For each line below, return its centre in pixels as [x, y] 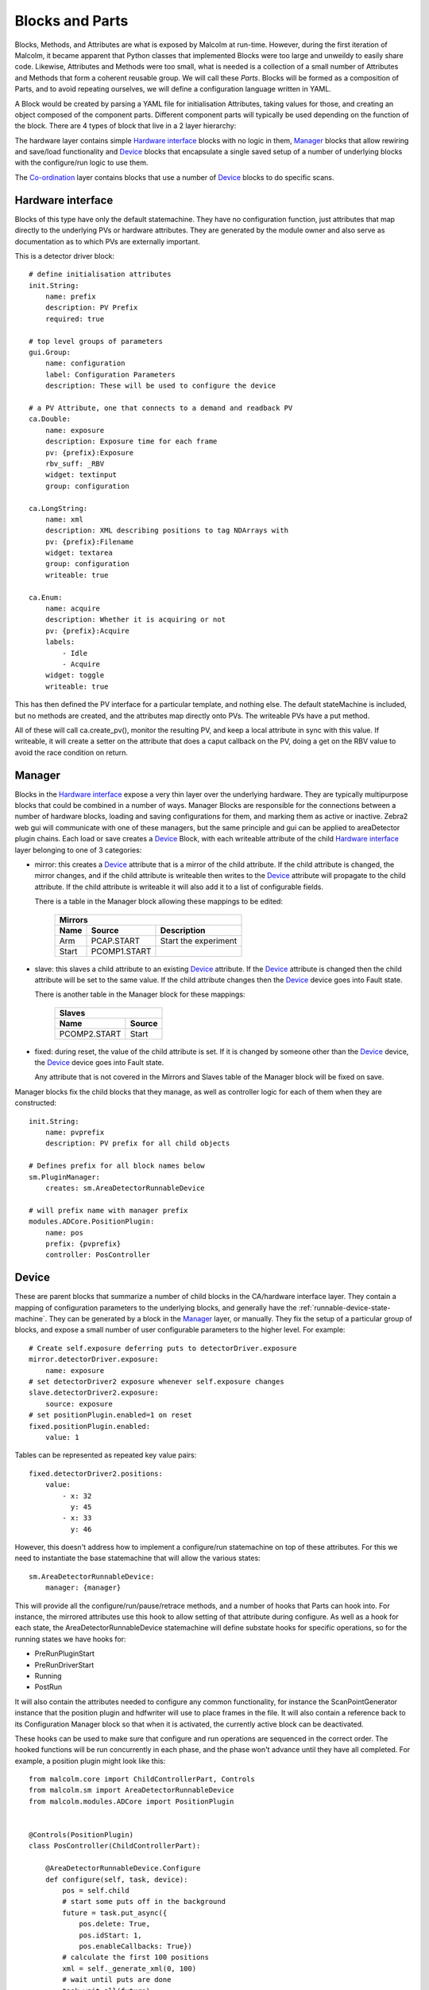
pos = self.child [96, 1890]
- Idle [75, 653]
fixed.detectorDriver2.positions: [96, 1473]
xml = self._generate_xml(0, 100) [129, 1969]
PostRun [48, 1687]
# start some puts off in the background [144, 1902]
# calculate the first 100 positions [136, 1957]
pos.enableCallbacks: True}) [135, 1946]
